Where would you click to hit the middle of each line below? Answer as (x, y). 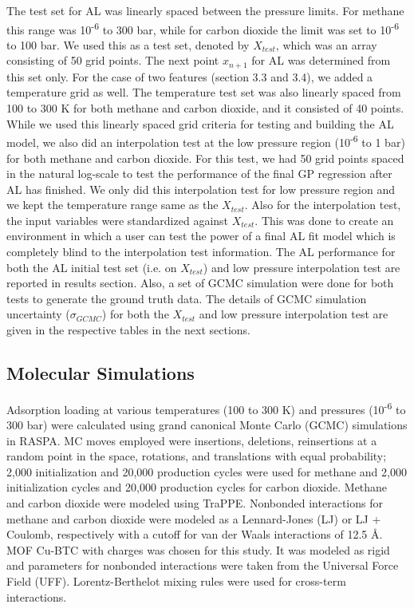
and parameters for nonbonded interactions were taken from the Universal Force (203, 565)
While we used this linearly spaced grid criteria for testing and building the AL (200, 123)
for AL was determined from (321, 60)
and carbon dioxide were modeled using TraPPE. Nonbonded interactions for (195, 503)
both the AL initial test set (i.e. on (92, 267)
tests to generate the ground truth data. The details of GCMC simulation (187, 298)
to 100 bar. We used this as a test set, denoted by (128, 44)
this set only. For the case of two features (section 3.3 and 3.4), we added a (190, 76)
